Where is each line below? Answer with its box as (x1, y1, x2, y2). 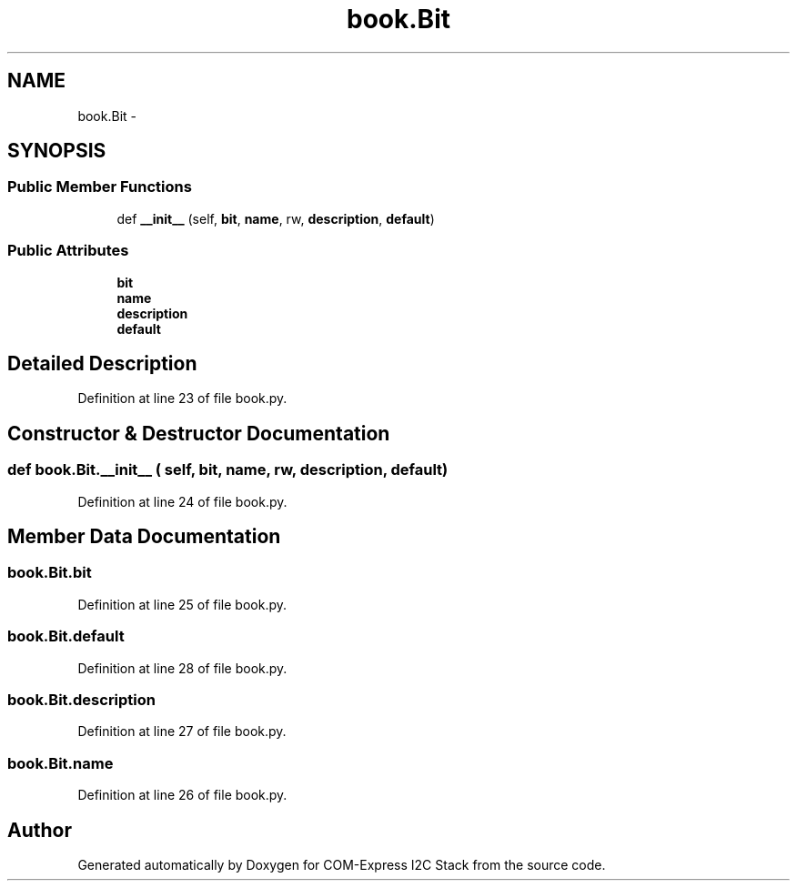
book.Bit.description (7, 690, 156, 709)
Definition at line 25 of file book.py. (77, 596, 288, 612)
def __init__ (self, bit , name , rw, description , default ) (116, 210, 435, 227)
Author (7, 818, 72, 842)
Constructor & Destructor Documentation (7, 421, 390, 445)
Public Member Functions (7, 177, 192, 197)
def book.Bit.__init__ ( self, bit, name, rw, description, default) (7, 460, 449, 479)
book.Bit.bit (7, 563, 92, 582)
